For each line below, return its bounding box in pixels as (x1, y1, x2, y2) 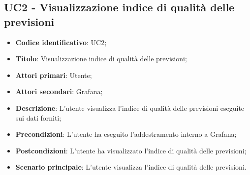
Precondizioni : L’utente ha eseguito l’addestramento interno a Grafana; (15, 129, 237, 139)
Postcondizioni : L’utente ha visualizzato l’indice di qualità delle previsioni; (15, 145, 247, 155)
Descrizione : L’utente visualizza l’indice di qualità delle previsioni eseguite (15, 102, 245, 113)
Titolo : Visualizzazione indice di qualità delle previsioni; (15, 53, 187, 64)
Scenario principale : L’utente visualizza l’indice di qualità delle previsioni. (15, 162, 247, 172)
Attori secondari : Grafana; (15, 86, 103, 97)
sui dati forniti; (15, 112, 62, 123)
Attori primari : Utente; (15, 70, 92, 80)
